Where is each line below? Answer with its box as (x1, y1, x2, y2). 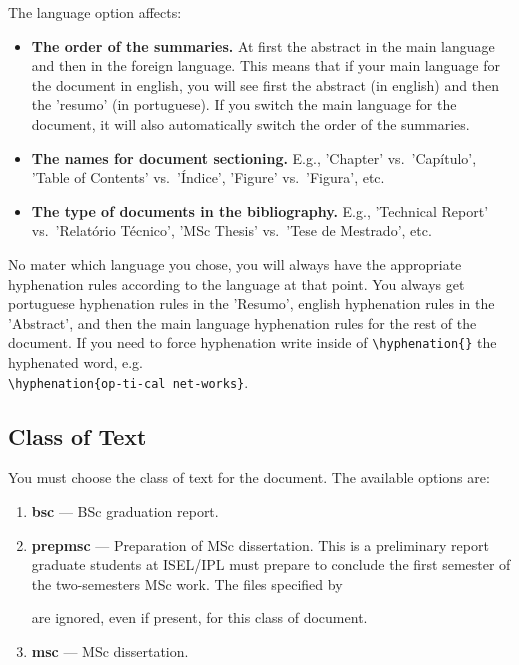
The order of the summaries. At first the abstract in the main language (31, 35, 495, 56)
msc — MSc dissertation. (31, 640, 189, 661)
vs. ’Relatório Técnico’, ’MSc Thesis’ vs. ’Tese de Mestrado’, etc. (31, 220, 432, 241)
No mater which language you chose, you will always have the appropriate (8, 253, 462, 274)
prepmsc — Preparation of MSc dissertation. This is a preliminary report (31, 534, 489, 555)
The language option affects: (8, 2, 182, 22)
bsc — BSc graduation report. (31, 501, 219, 522)
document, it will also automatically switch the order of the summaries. (31, 113, 470, 134)
